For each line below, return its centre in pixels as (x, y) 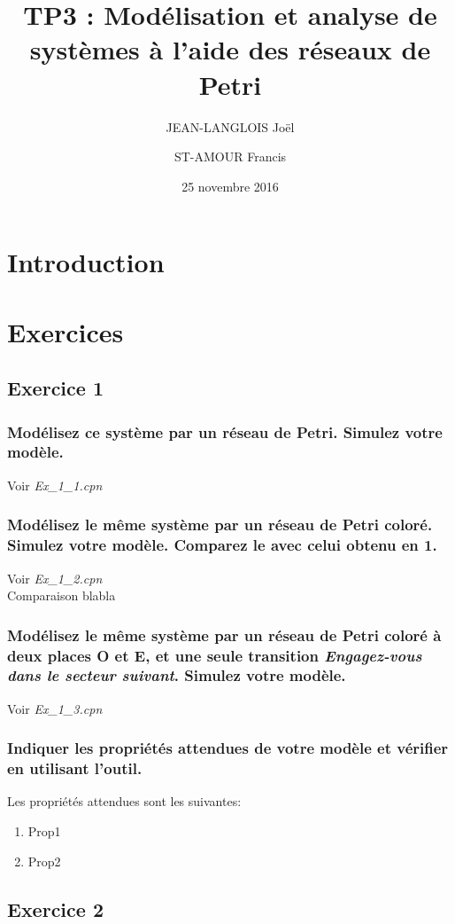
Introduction (86, 262)
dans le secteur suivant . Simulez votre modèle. (177, 675)
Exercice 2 (55, 908)
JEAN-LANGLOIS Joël (230, 126)
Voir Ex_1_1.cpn (55, 485)
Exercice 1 (55, 388)
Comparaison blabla (62, 595)
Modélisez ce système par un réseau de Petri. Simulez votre (225, 431)
